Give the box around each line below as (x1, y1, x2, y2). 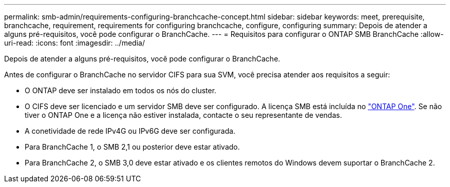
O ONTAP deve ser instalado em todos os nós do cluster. (25, 86, 217, 95)
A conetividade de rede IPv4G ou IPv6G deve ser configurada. (25, 127, 236, 135)
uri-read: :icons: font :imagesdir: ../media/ (4, 38, 145, 47)
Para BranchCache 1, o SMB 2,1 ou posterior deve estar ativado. (25, 142, 240, 151)
